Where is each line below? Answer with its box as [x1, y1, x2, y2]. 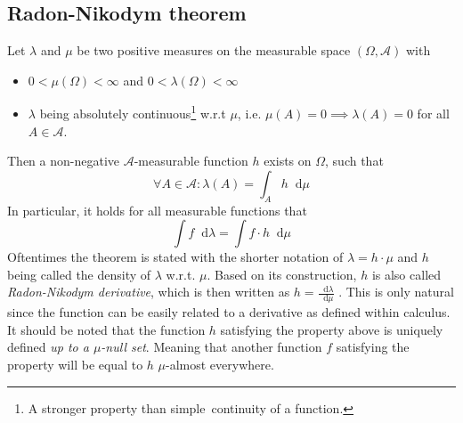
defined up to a [7, 338, 89, 356]
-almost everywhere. [166, 355, 274, 374]
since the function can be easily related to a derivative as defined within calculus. [7, 303, 451, 321]
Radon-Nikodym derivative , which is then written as [7, 282, 290, 301]
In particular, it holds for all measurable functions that [7, 200, 307, 219]
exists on [264, 151, 312, 170]
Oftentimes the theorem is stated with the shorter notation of [7, 248, 344, 266]
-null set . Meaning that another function [101, 338, 322, 356]
